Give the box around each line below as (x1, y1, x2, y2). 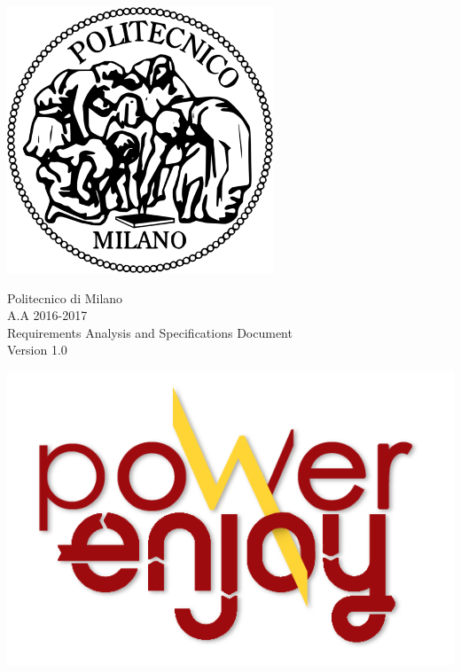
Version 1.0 (7, 340, 67, 359)
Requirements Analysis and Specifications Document (7, 323, 293, 341)
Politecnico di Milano (7, 288, 123, 307)
